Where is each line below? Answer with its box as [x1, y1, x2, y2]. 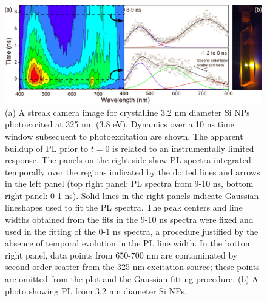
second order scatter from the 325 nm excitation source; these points [5, 260, 260, 273]
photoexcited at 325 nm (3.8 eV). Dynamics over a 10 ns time [5, 118, 234, 130]
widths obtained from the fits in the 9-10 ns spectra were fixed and [5, 213, 254, 226]
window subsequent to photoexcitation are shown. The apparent [5, 129, 243, 142]
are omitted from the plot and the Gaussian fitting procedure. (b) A [5, 272, 259, 285]
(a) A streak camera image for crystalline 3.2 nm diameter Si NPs [5, 106, 250, 118]
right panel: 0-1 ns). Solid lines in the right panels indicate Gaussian [5, 189, 259, 201]
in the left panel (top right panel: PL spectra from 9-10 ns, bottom [5, 177, 254, 190]
